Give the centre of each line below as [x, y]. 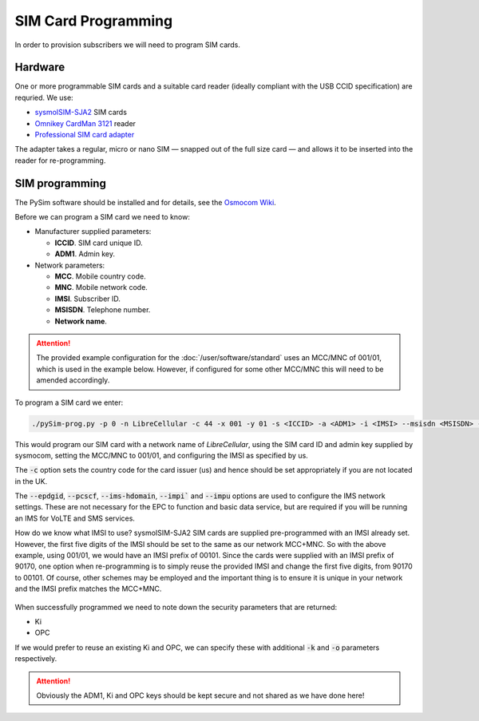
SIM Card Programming [94, 21]
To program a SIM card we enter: [69, 402]
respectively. [36, 659]
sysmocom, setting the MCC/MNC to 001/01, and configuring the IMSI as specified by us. [162, 455]
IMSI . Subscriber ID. [88, 299]
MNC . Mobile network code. [101, 287]
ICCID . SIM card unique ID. [99, 243]
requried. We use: [44, 97]
